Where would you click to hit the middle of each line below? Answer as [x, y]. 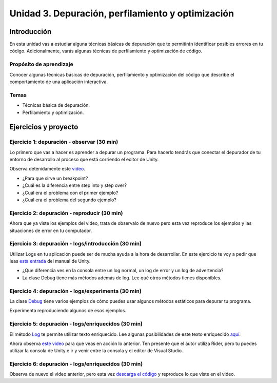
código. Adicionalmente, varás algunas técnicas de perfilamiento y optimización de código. [106, 51]
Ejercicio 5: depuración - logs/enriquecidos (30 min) [76, 324]
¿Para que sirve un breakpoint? [55, 178]
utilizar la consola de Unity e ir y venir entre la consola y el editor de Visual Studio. [96, 351]
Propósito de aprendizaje [42, 64]
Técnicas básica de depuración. [56, 105]
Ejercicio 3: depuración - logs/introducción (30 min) [76, 244]
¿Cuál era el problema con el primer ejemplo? [70, 193]
